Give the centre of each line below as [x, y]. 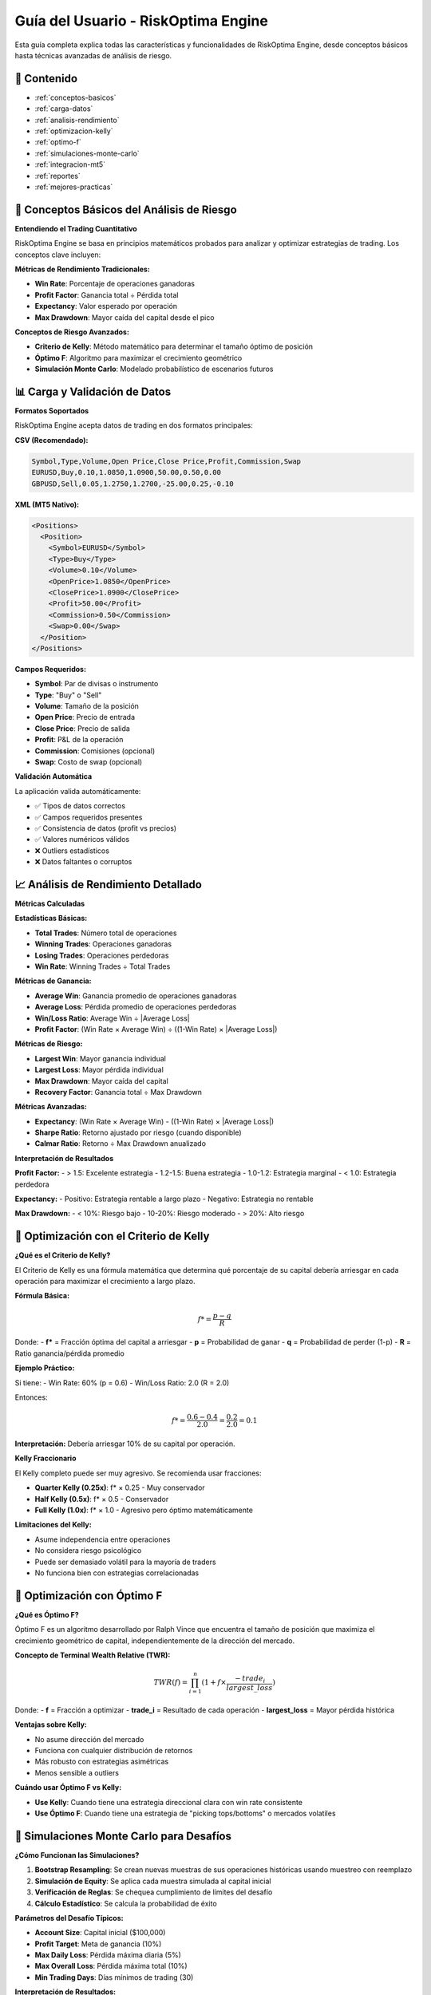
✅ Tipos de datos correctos [80, 806]
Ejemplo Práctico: [45, 1368]
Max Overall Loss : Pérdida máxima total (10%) [111, 1966]
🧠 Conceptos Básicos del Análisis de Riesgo [126, 209]
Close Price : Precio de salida [83, 728]
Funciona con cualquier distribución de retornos [114, 1751]
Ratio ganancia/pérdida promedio [70, 1353]
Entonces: [31, 1397]
